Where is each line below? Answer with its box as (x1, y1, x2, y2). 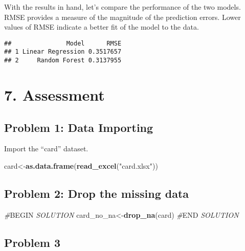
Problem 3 (4, 234, 60, 250)
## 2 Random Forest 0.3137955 (4, 57, 122, 64)
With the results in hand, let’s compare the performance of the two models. (4, 2, 241, 12)
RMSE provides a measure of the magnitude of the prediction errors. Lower (4, 11, 241, 22)
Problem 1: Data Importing (4, 119, 153, 135)
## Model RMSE (4, 39, 122, 47)
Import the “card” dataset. (4, 143, 88, 154)
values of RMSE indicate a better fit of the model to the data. (4, 21, 199, 32)
